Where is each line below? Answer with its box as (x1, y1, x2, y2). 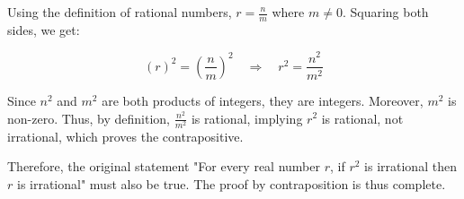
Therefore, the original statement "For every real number (7, 157, 320, 176)
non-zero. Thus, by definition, (7, 108, 170, 127)
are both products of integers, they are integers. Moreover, (102, 91, 424, 109)
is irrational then (364, 157, 457, 176)
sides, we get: (7, 20, 80, 39)
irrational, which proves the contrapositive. (7, 126, 244, 145)
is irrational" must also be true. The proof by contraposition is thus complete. (16, 174, 446, 193)
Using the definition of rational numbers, (7, 3, 232, 21)
